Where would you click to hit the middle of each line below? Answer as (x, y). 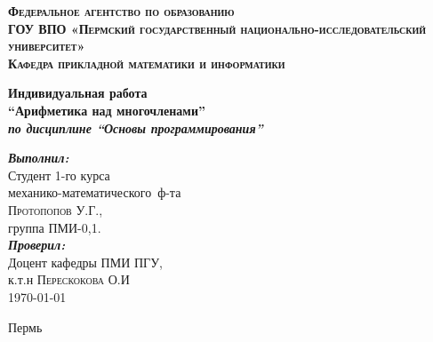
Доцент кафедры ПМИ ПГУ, (85, 262)
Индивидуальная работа (78, 93)
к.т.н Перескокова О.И (69, 279)
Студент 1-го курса (59, 175)
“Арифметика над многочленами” (107, 110)
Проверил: (37, 245)
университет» (47, 46)
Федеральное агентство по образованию (121, 11)
